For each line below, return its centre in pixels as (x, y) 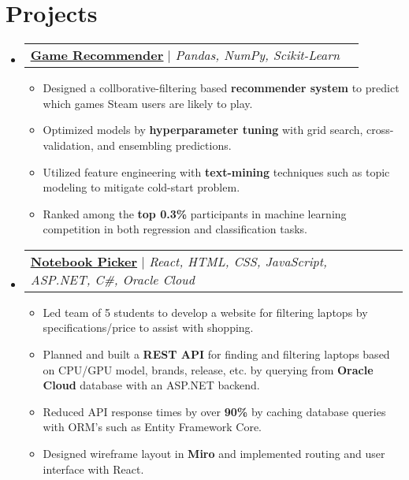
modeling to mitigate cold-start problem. (141, 187)
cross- (380, 130)
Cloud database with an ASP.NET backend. (151, 385)
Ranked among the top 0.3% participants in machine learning (195, 213)
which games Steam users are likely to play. (148, 103)
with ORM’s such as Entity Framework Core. (152, 427)
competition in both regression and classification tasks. (175, 229)
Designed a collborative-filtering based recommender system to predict (221, 88)
